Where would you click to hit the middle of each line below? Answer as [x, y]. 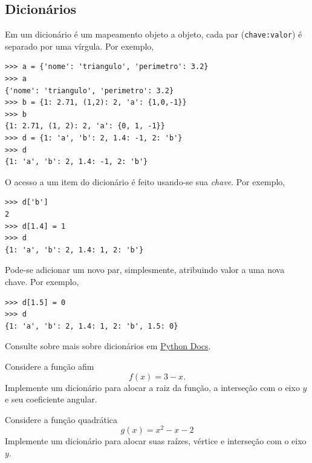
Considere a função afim [50, 366]
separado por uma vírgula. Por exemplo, [80, 46]
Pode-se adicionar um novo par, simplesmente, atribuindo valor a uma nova [145, 270]
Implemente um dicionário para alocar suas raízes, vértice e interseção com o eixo [156, 441]
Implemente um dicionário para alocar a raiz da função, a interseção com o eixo [152, 387]
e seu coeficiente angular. [51, 399]
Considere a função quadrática [61, 419]
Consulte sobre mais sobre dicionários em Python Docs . [108, 346]
